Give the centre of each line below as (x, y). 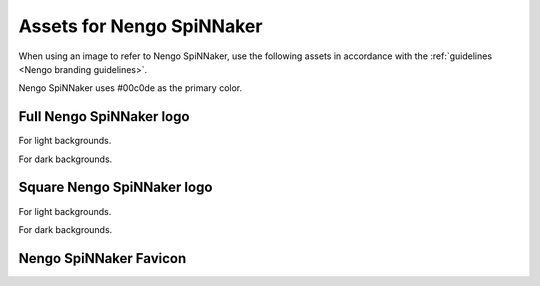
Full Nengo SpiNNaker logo (104, 116)
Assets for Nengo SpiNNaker (140, 26)
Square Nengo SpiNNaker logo (115, 187)
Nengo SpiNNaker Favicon (102, 258)
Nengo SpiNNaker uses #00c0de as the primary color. (130, 88)
